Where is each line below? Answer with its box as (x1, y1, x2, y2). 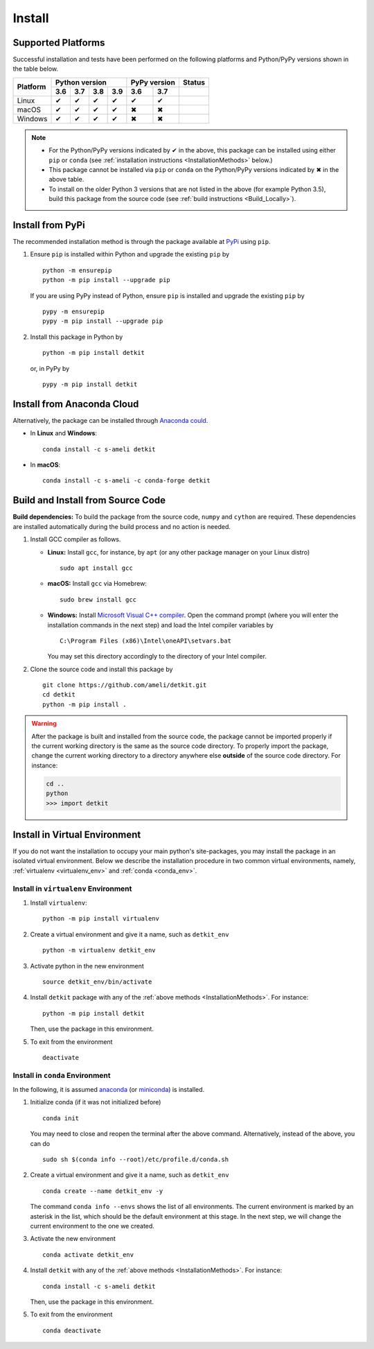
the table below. (12, 64, 59, 73)
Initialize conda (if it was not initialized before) (30, 1098, 161, 1106)
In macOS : (30, 461, 61, 469)
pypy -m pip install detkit (42, 381, 138, 388)
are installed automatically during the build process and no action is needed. (12, 522, 231, 530)
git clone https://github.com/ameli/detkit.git (42, 681, 207, 689)
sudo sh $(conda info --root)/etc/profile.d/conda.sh (42, 1155, 229, 1163)
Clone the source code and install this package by (30, 665, 173, 673)
